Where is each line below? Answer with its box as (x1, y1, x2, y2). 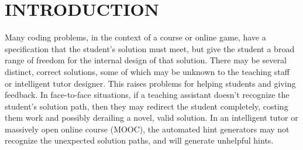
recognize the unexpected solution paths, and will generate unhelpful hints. (5, 134, 274, 146)
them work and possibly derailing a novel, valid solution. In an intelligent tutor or (5, 111, 298, 124)
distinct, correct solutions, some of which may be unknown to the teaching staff (5, 65, 290, 77)
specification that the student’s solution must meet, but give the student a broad (5, 42, 295, 54)
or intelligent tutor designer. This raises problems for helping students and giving (5, 77, 296, 89)
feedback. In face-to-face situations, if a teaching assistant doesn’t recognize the (5, 88, 290, 101)
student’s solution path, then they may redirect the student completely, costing (5, 100, 288, 112)
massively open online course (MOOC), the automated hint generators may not (5, 122, 290, 135)
